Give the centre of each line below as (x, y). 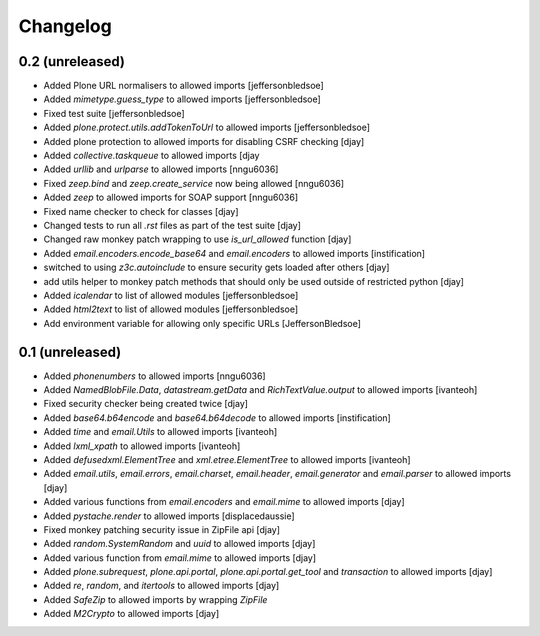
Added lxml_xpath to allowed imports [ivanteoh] (142, 446)
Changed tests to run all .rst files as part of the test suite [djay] (172, 225)
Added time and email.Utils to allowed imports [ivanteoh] (160, 432)
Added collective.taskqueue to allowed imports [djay (151, 156)
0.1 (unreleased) (70, 351)
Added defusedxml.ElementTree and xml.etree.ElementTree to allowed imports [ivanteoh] (227, 459)
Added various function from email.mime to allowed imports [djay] (180, 557)
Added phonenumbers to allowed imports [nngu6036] (154, 376)
